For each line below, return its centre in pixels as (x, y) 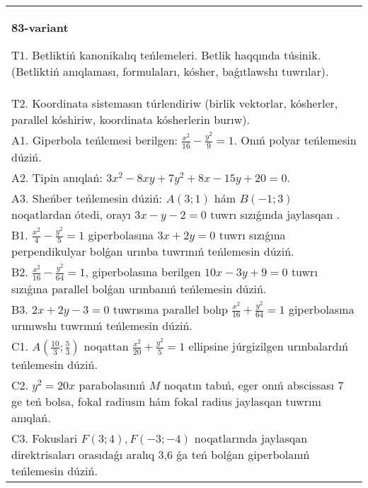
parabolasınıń (112, 385)
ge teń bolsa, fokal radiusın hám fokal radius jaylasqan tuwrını (166, 402)
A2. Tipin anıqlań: (57, 177)
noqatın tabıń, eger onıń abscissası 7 (254, 385)
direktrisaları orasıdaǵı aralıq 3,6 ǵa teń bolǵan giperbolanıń (161, 455)
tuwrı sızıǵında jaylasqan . (275, 214)
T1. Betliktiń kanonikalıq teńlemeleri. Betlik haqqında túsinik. (166, 55)
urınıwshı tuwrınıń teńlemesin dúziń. (102, 326)
